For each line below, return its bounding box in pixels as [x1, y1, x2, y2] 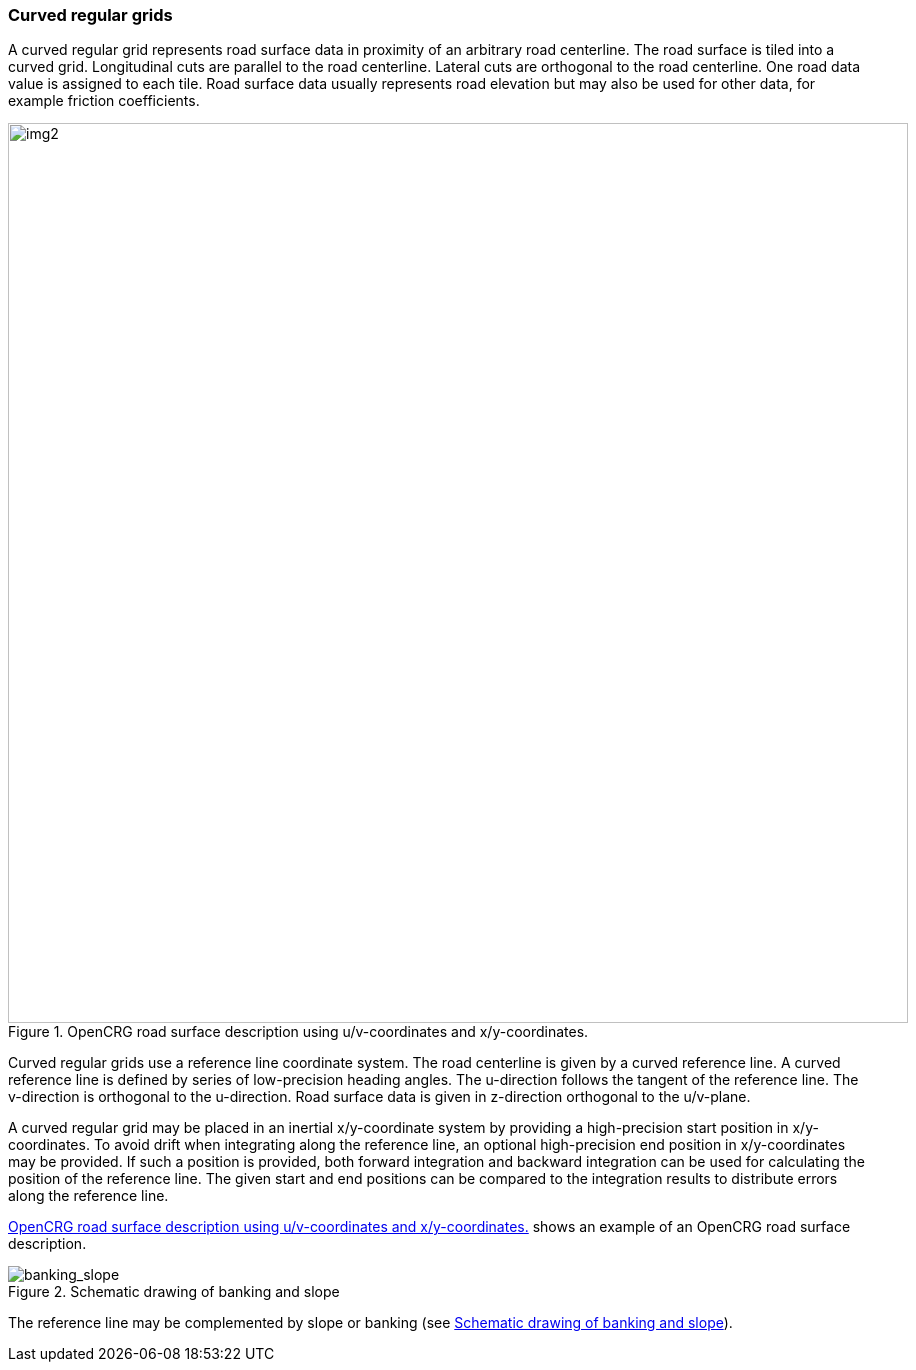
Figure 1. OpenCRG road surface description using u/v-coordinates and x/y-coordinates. [8, 1023, 589, 1041]
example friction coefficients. [8, 92, 200, 110]
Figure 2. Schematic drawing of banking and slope [8, 1283, 340, 1301]
